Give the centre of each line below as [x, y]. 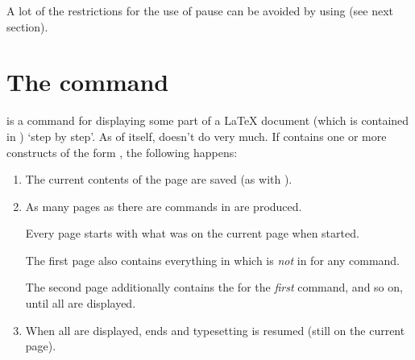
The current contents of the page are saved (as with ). [159, 179]
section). [27, 26]
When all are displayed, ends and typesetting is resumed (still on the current [215, 330]
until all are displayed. [81, 303]
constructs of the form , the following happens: [122, 152]
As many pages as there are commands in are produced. [164, 206]
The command [88, 82]
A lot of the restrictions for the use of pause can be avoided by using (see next [200, 10]
